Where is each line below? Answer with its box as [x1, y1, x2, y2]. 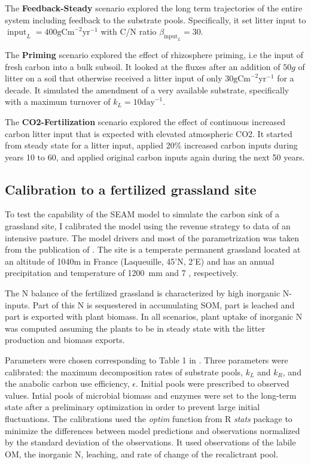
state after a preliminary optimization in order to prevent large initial [5, 401, 260, 413]
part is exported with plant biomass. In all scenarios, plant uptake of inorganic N [5, 310, 303, 323]
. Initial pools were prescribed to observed [135, 377, 289, 390]
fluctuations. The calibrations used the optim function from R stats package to [5, 412, 292, 424]
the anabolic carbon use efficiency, [5, 377, 130, 390]
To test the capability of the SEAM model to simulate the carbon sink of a [5, 208, 279, 220]
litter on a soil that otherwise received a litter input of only [5, 72, 222, 84]
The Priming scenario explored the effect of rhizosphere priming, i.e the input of [5, 48, 304, 60]
